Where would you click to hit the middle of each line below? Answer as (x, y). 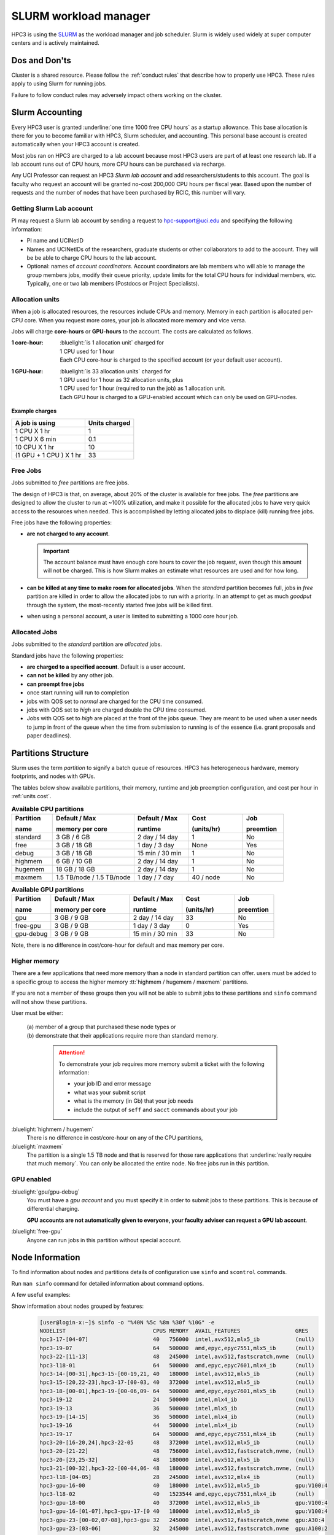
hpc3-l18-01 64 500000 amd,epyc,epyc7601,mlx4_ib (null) (177, 1365)
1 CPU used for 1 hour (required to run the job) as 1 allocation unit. (143, 388)
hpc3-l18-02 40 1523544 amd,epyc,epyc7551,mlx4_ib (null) (177, 1494)
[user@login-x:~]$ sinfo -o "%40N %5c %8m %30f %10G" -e (127, 1322)
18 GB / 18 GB (75, 869)
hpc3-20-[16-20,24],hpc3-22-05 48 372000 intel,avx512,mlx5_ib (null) (177, 1443)
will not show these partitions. (49, 1001)
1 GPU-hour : (27, 371)
